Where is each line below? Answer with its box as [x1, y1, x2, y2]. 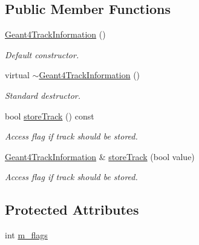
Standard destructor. [5, 89, 81, 101]
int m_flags [5, 229, 48, 241]
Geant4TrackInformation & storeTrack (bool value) [5, 150, 195, 163]
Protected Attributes [5, 200, 139, 219]
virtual [5, 69, 30, 81]
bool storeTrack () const [5, 109, 94, 122]
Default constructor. [5, 48, 79, 61]
